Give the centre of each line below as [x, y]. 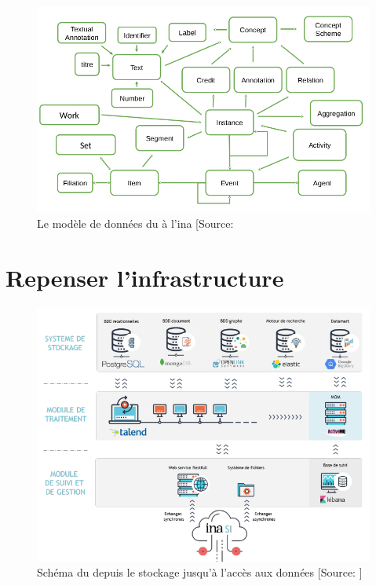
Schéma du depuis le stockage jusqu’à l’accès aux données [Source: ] [200, 572]
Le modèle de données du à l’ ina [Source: [135, 223]
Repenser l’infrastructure [145, 277]
